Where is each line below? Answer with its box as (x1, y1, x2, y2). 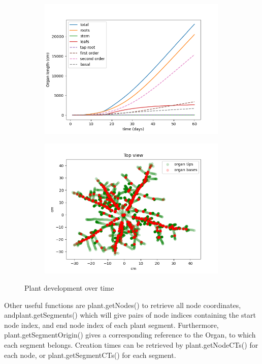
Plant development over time (24, 283, 114, 293)
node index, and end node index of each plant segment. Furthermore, (4, 319, 219, 330)
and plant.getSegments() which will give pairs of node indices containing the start (4, 310, 256, 320)
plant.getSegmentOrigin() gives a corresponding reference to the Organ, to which (4, 329, 256, 340)
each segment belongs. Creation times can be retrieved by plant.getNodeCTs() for (4, 339, 258, 350)
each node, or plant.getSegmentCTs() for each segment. (4, 349, 176, 360)
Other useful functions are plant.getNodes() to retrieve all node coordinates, (4, 299, 241, 310)
